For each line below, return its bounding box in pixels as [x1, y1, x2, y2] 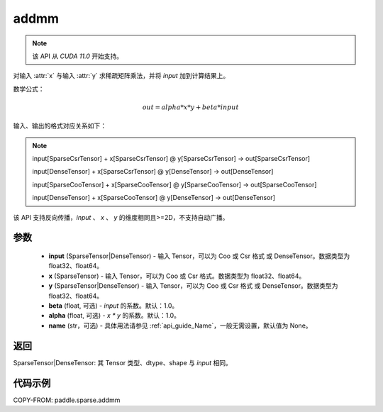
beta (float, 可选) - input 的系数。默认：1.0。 [48, 301, 179, 310]
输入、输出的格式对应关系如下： [13, 121, 106, 130]
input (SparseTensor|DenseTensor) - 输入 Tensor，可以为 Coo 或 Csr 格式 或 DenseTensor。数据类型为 [48, 252, 350, 260]
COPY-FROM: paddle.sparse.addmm [13, 396, 121, 404]
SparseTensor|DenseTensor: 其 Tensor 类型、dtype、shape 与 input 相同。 [13, 358, 232, 367]
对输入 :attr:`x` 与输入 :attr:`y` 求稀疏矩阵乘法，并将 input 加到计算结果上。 [13, 72, 230, 80]
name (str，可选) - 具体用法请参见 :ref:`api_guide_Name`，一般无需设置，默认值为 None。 [48, 321, 312, 330]
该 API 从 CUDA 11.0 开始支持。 [32, 52, 123, 60]
